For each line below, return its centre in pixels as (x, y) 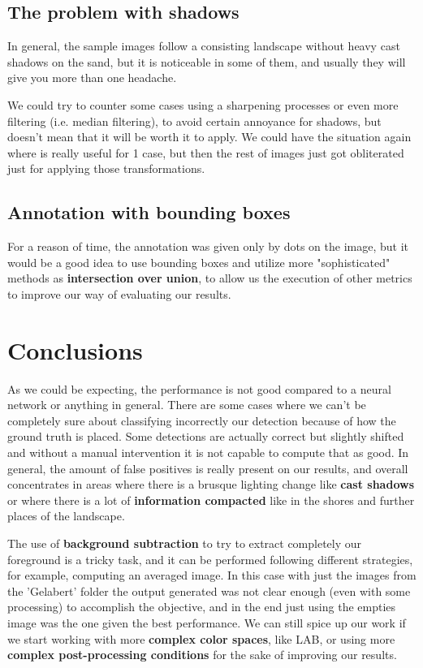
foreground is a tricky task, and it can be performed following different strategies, (210, 559)
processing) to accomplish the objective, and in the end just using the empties (202, 607)
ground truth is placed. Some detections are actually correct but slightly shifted (206, 436)
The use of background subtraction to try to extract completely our (185, 543)
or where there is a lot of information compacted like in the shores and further (211, 500)
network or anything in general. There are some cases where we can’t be (187, 405)
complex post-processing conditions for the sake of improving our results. (202, 655)
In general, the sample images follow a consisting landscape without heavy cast (204, 46)
